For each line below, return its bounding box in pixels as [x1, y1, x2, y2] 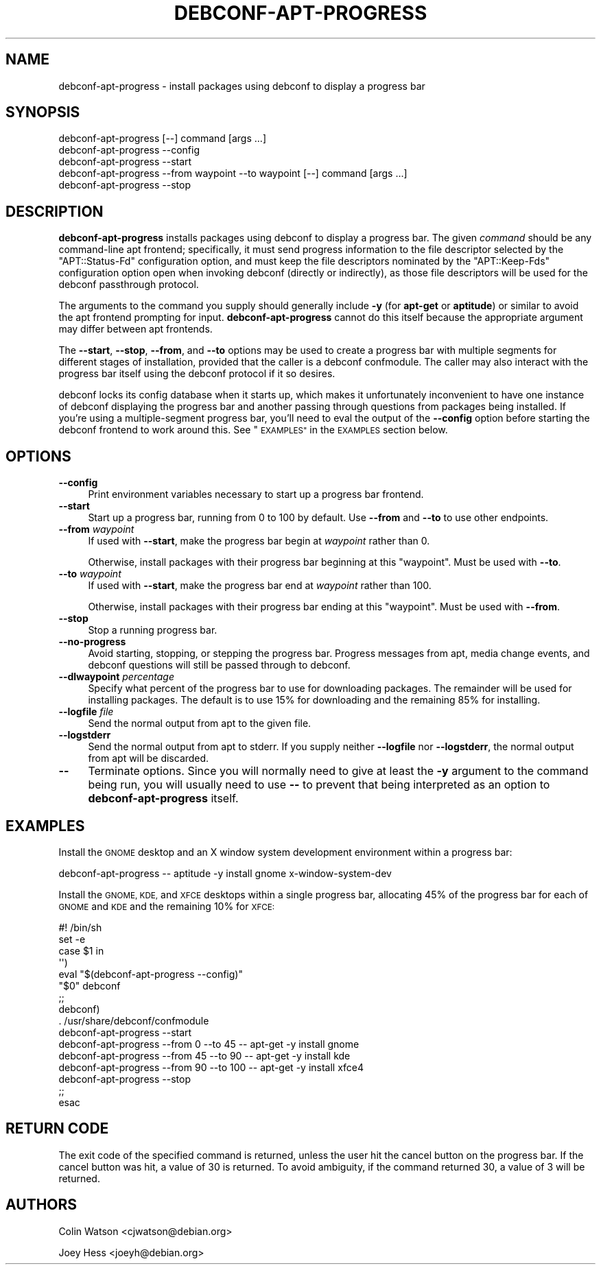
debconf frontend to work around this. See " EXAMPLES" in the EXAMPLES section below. [58, 424, 448, 436]
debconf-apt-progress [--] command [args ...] [58, 132, 266, 145]
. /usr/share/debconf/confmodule [58, 1014, 209, 1027]
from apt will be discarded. [88, 752, 209, 765]
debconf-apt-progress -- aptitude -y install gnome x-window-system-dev [58, 867, 392, 879]
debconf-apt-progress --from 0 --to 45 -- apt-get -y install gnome [58, 1038, 360, 1050]
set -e [58, 933, 86, 945]
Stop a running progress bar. [88, 624, 217, 636]
